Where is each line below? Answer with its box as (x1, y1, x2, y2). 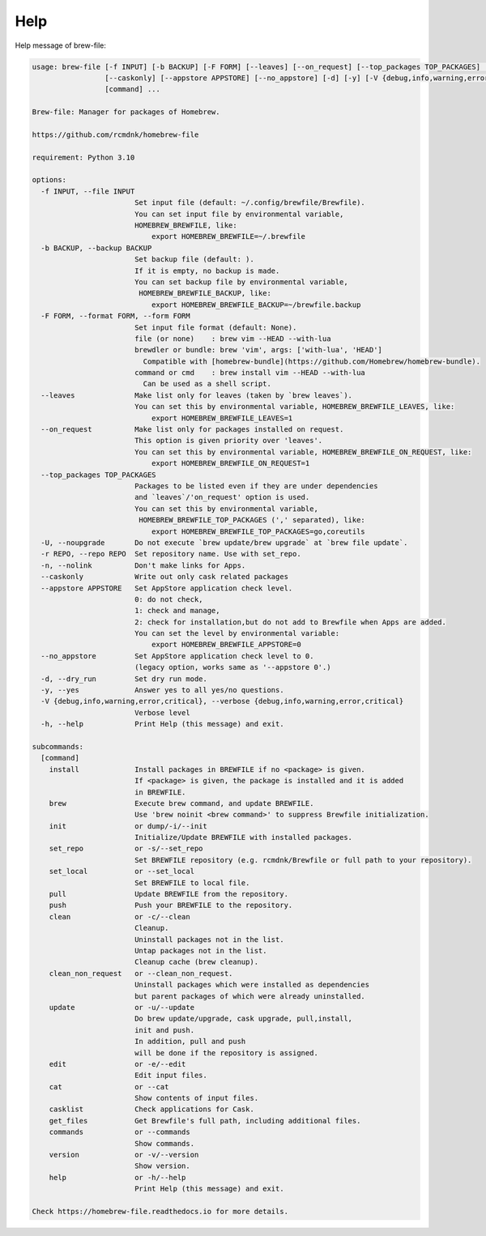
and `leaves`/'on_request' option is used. (134, 492, 310, 502)
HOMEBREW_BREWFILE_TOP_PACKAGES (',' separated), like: (139, 515, 366, 525)
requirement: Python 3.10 (32, 152, 135, 162)
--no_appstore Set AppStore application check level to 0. (40, 651, 314, 660)
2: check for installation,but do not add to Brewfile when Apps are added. (134, 617, 447, 627)
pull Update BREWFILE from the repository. (49, 889, 289, 899)
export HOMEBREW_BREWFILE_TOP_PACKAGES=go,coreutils (151, 526, 366, 536)
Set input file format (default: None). (134, 322, 297, 332)
